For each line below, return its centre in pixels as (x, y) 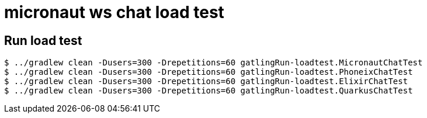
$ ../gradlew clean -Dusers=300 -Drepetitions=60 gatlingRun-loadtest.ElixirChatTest (206, 81)
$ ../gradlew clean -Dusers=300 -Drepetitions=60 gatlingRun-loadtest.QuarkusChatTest (209, 91)
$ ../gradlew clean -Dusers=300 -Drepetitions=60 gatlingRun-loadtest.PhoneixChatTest (209, 72)
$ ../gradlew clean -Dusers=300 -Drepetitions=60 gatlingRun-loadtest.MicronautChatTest (213, 63)
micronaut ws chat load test (114, 12)
